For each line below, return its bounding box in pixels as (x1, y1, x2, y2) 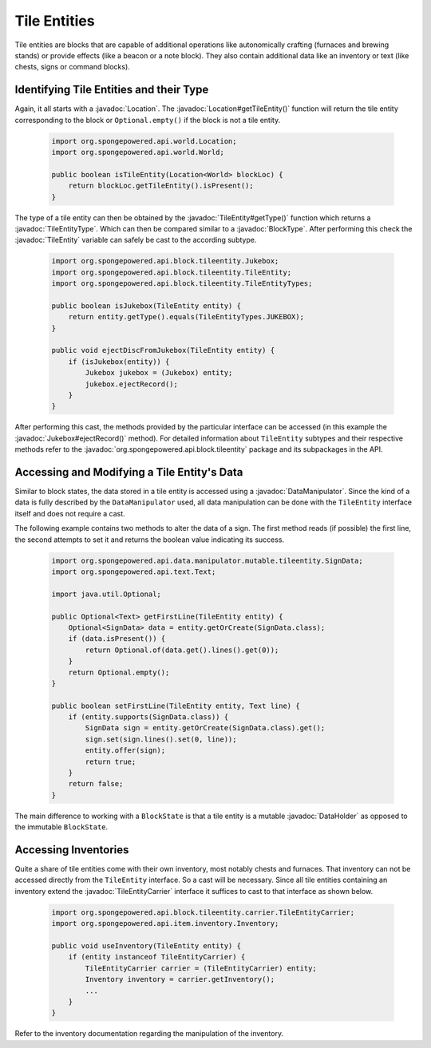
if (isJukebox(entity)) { (68, 357, 170, 366)
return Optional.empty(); (68, 667, 170, 677)
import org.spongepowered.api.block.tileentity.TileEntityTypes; (51, 279, 313, 288)
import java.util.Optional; (51, 589, 161, 599)
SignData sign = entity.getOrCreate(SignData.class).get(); (85, 723, 326, 733)
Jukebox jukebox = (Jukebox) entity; (85, 368, 233, 378)
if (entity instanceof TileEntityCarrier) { (68, 952, 246, 962)
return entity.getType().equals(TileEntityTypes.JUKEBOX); (68, 312, 305, 322)
